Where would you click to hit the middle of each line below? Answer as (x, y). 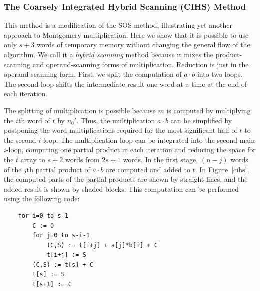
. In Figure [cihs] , (222, 169)
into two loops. (220, 74)
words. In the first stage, (161, 159)
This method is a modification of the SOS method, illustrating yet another (118, 25)
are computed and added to (148, 169)
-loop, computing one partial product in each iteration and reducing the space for (131, 150)
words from (82, 159)
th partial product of (58, 169)
